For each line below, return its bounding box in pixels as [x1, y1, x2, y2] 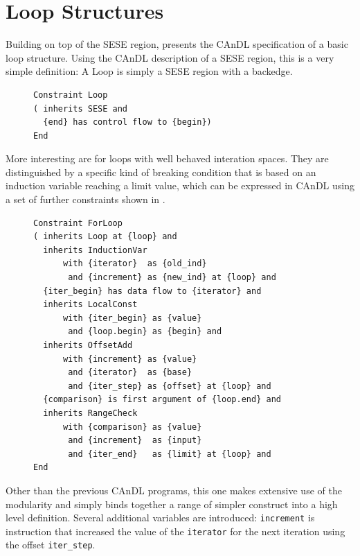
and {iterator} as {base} [68, 367, 192, 378]
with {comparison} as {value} [62, 422, 202, 432]
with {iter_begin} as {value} [62, 313, 202, 323]
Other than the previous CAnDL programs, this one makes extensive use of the [6, 483, 342, 497]
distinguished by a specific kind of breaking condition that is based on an [6, 164, 316, 179]
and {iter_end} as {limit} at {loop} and [68, 449, 271, 459]
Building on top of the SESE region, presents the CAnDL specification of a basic [6, 37, 348, 51]
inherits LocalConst [43, 299, 138, 310]
